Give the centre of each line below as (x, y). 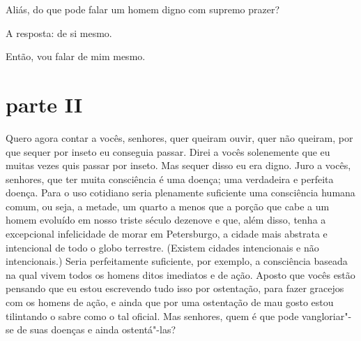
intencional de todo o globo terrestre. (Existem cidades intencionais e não (162, 247)
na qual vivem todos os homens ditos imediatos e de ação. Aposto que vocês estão (180, 274)
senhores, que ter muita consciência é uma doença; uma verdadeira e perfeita (170, 179)
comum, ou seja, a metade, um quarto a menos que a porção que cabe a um (168, 206)
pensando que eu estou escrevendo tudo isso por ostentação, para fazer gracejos (175, 288)
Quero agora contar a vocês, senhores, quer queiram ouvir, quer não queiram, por (179, 137)
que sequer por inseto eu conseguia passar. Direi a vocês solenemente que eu (168, 151)
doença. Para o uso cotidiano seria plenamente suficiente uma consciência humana (180, 193)
